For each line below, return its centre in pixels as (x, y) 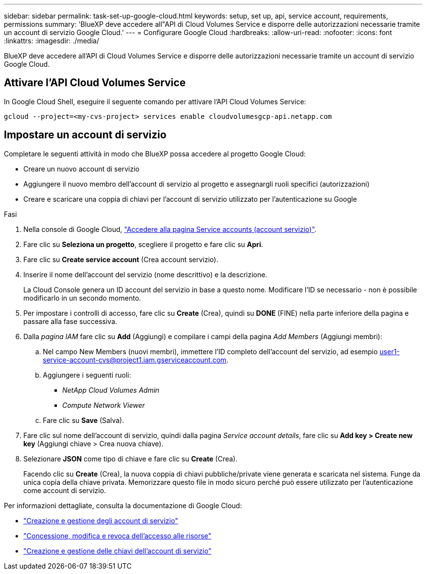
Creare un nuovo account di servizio (81, 169)
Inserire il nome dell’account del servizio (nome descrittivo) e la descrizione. (145, 274)
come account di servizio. (65, 490)
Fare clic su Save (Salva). (83, 420)
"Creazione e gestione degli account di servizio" (101, 520)
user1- (390, 351)
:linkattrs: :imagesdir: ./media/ (52, 41)
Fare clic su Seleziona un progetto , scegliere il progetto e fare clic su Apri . (143, 244)
